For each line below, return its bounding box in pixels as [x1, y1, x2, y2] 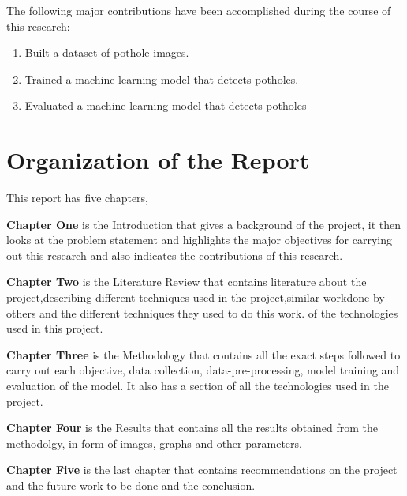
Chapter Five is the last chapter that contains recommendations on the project [6, 461, 398, 478]
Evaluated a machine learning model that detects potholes [24, 97, 307, 114]
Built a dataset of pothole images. [24, 44, 189, 61]
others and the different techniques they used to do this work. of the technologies [6, 304, 398, 321]
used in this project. [6, 320, 103, 336]
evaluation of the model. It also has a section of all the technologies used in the [6, 378, 389, 394]
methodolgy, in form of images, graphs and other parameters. [6, 434, 302, 451]
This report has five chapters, [6, 190, 149, 206]
